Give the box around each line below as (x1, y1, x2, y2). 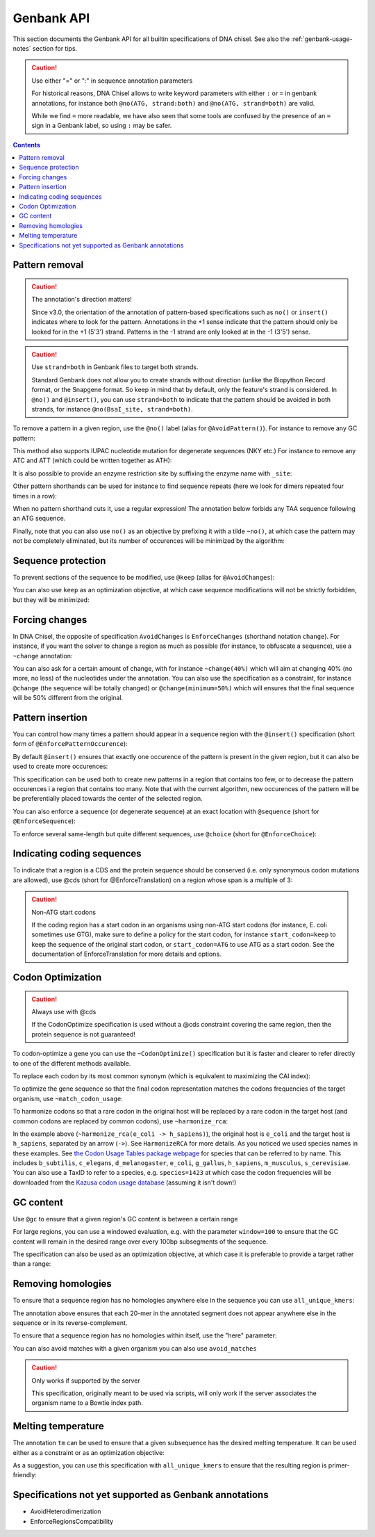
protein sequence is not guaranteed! (31, 1030, 135, 1039)
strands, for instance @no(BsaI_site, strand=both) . (31, 405, 194, 413)
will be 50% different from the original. (12, 694, 124, 702)
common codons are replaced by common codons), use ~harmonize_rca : (12, 1116, 228, 1125)
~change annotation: (12, 651, 73, 660)
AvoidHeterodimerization (30, 1507, 101, 1515)
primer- (328, 1461, 350, 1470)
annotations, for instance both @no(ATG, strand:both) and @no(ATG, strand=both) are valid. (31, 99, 315, 107)
